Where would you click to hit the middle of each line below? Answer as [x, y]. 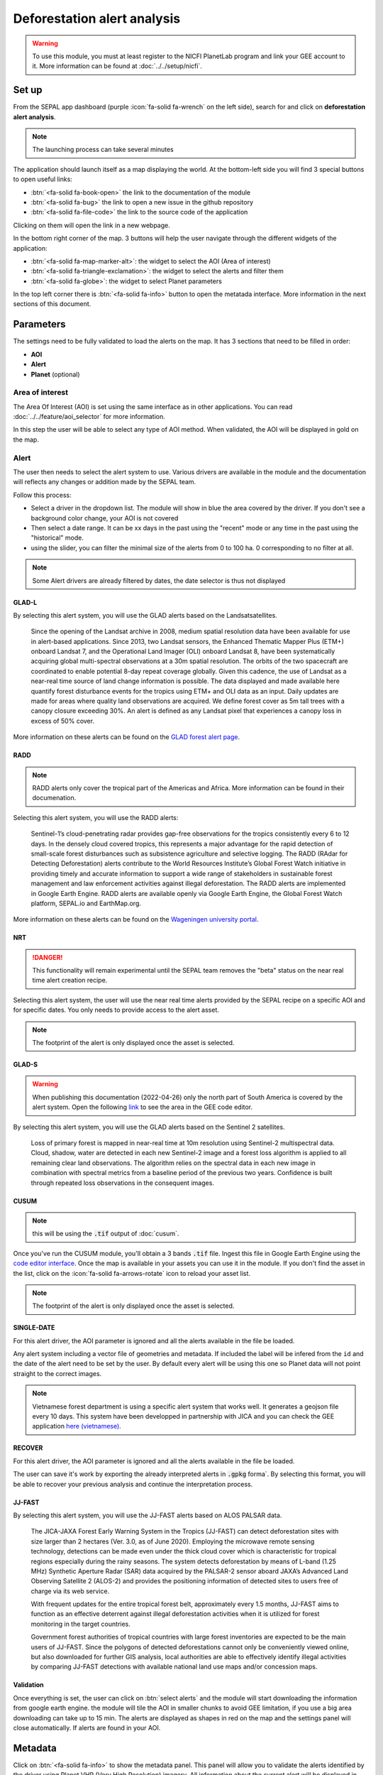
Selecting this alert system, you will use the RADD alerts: [96, 817]
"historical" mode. [57, 538]
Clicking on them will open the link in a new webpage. [91, 225]
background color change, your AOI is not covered [105, 518]
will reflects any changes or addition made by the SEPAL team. [105, 482]
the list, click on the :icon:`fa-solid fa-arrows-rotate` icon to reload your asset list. [132, 1273]
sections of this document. [52, 304]
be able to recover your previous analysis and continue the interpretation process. [133, 1484]
